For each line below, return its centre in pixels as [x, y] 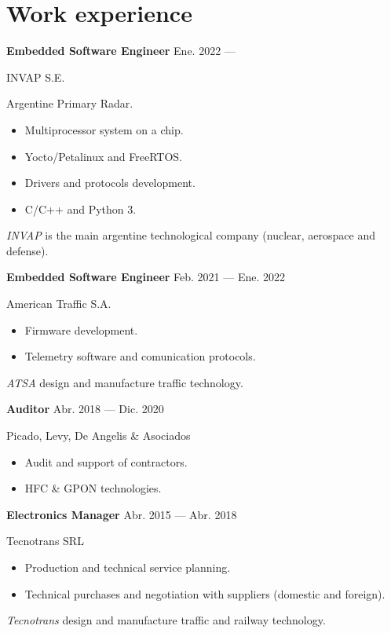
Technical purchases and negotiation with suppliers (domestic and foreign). [205, 593]
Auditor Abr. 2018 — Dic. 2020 [85, 409]
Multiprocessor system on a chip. [104, 129]
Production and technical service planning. [128, 567]
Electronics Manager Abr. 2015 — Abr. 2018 [122, 514]
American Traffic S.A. [59, 304]
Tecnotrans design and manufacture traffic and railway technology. [166, 620]
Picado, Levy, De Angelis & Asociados [99, 435]
